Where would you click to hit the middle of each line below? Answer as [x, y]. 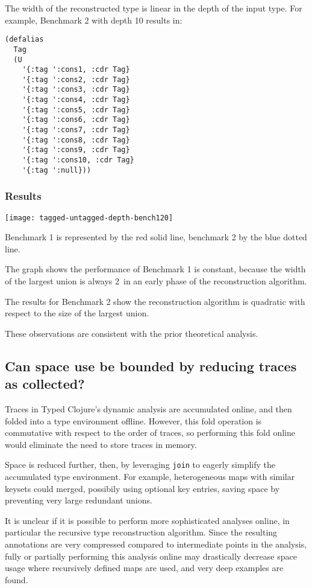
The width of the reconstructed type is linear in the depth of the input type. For [154, 8]
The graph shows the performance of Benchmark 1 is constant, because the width [155, 269]
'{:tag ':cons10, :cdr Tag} [78, 160]
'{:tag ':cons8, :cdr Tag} [76, 140]
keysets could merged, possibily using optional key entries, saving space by [142, 488]
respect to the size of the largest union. [77, 313]
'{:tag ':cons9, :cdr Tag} [76, 150]
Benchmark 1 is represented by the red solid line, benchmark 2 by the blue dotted [156, 237]
